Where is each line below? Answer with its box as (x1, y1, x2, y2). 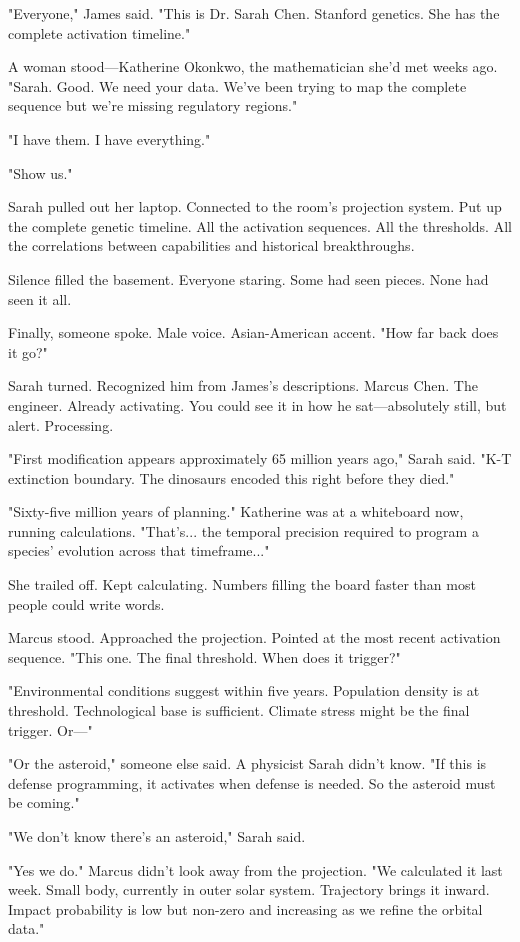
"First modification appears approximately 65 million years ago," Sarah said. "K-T (8, 448, 512, 469)
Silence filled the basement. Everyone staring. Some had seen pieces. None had (8, 268, 489, 289)
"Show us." (8, 162, 73, 183)
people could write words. (8, 593, 165, 614)
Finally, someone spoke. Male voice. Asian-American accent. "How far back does (8, 322, 499, 343)
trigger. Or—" (8, 719, 93, 740)
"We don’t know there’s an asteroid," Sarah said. (8, 826, 306, 846)
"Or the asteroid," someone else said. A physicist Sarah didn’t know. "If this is (8, 753, 487, 774)
